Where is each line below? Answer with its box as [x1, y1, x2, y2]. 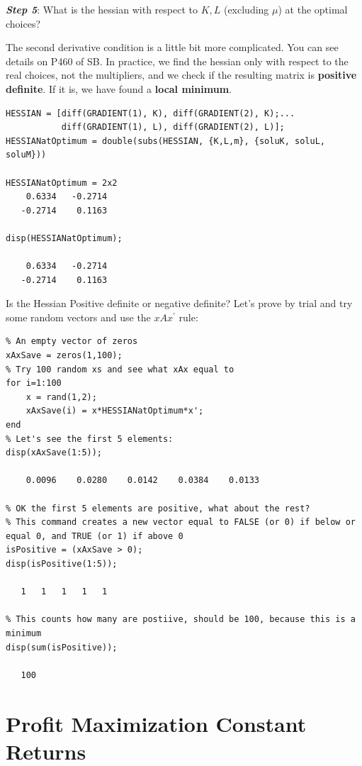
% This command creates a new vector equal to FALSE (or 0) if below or [6, 517, 356, 528]
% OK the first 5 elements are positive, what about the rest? [6, 503, 310, 514]
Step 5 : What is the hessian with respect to [6, 2, 198, 16]
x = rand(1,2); [26, 392, 97, 402]
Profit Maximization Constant [6, 709, 307, 738]
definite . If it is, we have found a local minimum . [6, 81, 232, 96]
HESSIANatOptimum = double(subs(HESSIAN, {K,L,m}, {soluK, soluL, [6, 135, 326, 146]
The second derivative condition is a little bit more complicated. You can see [6, 40, 339, 55]
